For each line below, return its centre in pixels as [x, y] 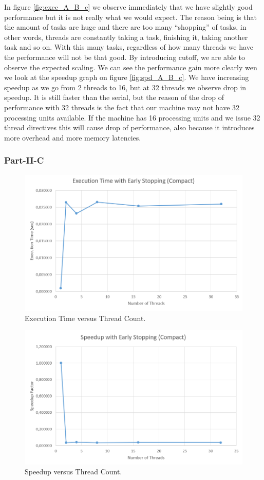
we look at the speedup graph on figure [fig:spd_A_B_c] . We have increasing [127, 77]
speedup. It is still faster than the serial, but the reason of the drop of [114, 97]
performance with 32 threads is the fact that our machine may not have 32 [122, 107]
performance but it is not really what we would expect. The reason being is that [130, 17]
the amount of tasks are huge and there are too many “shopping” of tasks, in [125, 27]
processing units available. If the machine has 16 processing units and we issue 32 [132, 117]
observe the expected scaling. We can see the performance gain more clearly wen [131, 67]
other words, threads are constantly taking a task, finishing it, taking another [126, 37]
